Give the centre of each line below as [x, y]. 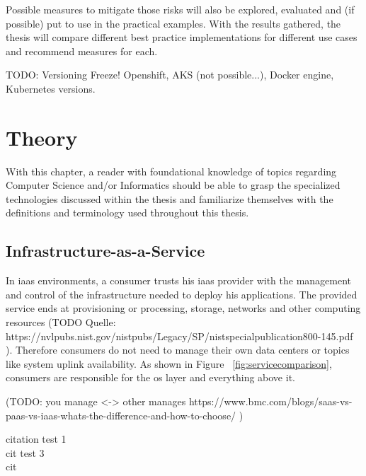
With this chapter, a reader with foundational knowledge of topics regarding [171, 171]
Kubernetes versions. [51, 88]
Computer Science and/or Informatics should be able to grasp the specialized [173, 185]
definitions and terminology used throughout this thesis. [127, 213]
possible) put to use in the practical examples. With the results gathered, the [173, 23]
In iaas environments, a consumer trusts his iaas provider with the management [179, 280]
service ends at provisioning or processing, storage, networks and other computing [183, 308]
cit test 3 [25, 452]
